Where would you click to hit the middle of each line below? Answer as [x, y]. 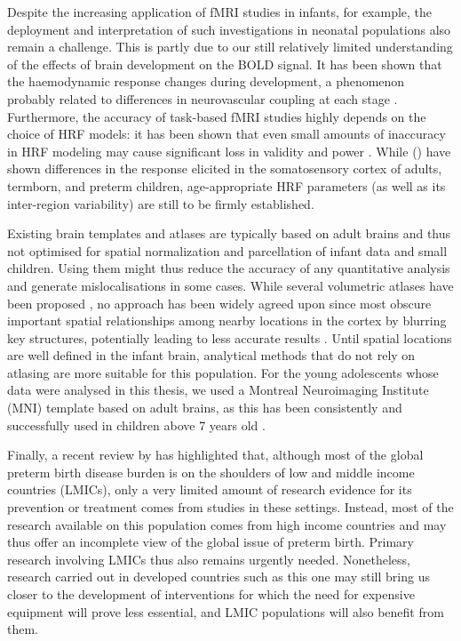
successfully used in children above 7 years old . [136, 425]
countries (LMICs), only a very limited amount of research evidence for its [210, 489]
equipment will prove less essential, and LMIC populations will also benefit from [226, 611]
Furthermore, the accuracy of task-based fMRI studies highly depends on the [217, 116]
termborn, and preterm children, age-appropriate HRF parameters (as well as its [227, 185]
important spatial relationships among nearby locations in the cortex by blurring [227, 320]
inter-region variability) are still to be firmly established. [161, 203]
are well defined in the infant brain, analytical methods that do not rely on [211, 355]
